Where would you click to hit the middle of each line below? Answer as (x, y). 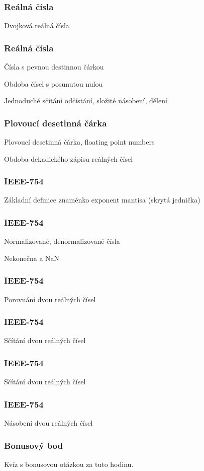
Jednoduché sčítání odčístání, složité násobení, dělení (86, 100)
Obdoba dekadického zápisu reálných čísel (69, 158)
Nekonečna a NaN (32, 258)
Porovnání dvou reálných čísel (50, 299)
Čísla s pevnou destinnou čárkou (54, 67)
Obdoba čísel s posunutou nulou (54, 83)
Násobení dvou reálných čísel (48, 423)
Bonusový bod (33, 445)
